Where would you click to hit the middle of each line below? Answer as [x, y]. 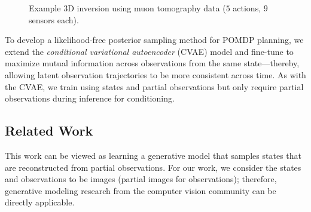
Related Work [49, 130]
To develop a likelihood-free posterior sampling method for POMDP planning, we [154, 40]
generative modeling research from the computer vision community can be [141, 190]
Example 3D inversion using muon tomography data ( [127, 8]
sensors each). [54, 19]
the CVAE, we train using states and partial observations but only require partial [154, 86]
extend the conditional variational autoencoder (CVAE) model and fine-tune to [149, 51]
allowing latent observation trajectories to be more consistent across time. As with [155, 74]
